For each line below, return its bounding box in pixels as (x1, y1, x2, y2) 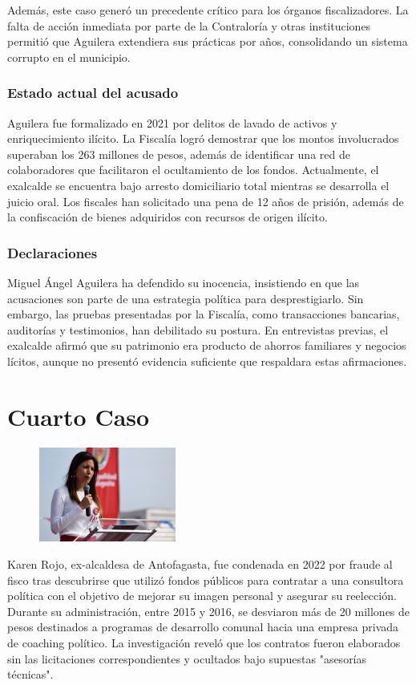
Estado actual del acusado (7, 83, 179, 103)
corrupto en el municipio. (7, 48, 131, 65)
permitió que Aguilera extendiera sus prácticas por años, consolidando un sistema (7, 33, 408, 50)
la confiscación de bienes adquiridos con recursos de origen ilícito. (7, 209, 328, 225)
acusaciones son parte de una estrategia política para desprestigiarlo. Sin (7, 290, 364, 306)
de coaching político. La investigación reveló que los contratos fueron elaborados (7, 634, 401, 651)
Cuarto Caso (7, 399, 150, 432)
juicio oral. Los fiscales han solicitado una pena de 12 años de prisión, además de (7, 193, 404, 209)
